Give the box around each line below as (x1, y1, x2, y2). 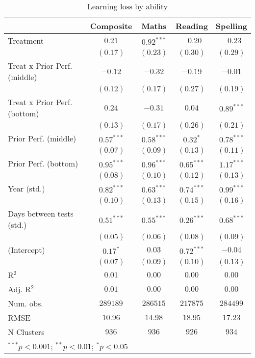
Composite (90, 20, 132, 31)
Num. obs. (8, 298, 43, 309)
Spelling (215, 20, 247, 31)
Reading (175, 20, 208, 31)
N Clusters (8, 326, 45, 337)
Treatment (8, 35, 44, 46)
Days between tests (8, 208, 74, 219)
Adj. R (8, 283, 31, 295)
